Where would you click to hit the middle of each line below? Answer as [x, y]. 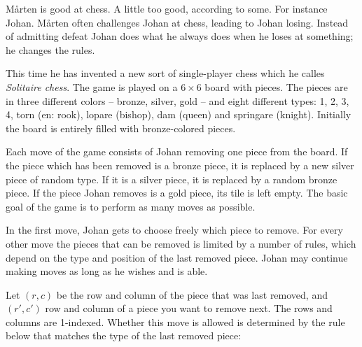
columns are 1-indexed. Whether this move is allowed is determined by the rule [175, 321]
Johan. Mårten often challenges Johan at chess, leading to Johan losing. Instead [177, 22]
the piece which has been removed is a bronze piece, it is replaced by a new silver [180, 165]
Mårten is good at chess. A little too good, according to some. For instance [167, 8]
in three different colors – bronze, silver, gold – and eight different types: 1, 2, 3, [177, 100]
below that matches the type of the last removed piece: [124, 335]
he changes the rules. [50, 49]
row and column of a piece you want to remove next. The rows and [189, 308]
